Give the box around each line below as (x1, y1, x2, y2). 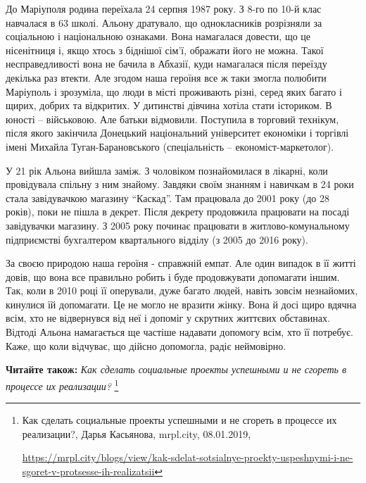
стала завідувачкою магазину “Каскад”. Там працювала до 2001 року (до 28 (6, 190, 330, 205)
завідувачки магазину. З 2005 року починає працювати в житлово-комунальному (6, 218, 350, 232)
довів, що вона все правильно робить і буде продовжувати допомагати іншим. (6, 269, 340, 284)
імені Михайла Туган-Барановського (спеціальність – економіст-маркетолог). (6, 139, 334, 153)
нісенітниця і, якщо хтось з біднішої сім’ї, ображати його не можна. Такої (6, 42, 324, 57)
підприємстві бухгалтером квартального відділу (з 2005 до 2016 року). (6, 232, 308, 246)
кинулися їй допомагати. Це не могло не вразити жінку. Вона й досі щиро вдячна (6, 296, 357, 311)
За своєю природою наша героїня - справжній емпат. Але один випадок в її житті (6, 256, 356, 270)
